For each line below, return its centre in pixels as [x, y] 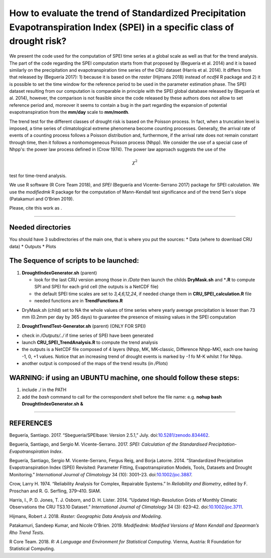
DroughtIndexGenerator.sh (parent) [59, 273]
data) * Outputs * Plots [33, 246]
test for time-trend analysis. [38, 175]
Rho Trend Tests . [27, 532]
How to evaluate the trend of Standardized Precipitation [127, 13]
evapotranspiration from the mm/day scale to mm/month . [70, 112]
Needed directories [40, 227]
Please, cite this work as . [36, 208]
